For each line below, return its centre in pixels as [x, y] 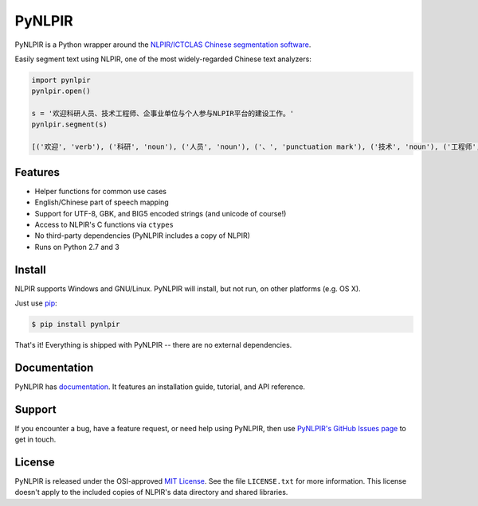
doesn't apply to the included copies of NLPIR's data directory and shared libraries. [151, 492]
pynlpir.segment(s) [69, 125]
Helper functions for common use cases [101, 191]
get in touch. [35, 440]
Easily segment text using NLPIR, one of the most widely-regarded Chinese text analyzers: [163, 59]
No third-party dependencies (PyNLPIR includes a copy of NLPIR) [143, 235]
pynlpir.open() [61, 91]
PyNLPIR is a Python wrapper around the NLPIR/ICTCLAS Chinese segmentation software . [163, 45]
